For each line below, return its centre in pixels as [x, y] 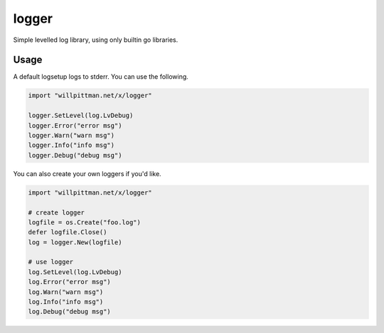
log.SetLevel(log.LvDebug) [75, 272]
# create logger [57, 212]
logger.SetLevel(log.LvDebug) [81, 116]
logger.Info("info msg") [71, 145]
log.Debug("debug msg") [70, 312]
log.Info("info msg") [66, 302]
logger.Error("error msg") [75, 125]
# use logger [51, 262]
